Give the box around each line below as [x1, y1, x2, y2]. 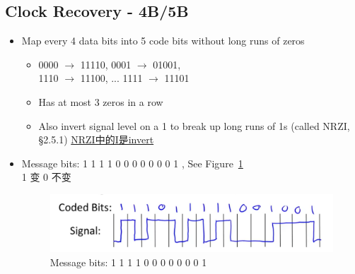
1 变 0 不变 [21, 169, 71, 184]
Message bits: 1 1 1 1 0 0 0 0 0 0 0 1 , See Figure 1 [21, 155, 243, 170]
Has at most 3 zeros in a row [38, 94, 163, 109]
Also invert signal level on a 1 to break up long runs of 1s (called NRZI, [38, 118, 350, 133]
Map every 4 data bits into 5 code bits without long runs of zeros [21, 33, 305, 48]
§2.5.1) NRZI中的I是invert [38, 132, 154, 147]
